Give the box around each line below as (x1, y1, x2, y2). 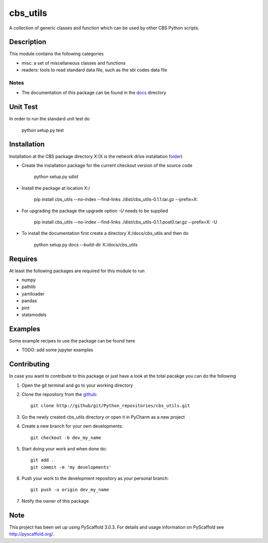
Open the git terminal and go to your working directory (21, 382, 134, 388)
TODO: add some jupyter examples (21, 347, 94, 353)
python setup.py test (21, 127, 64, 133)
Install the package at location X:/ (21, 185, 90, 191)
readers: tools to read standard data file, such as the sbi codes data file (21, 67, 167, 73)
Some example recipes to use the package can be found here (9, 337, 135, 343)
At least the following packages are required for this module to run (9, 268, 145, 274)
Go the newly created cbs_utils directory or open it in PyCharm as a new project (21, 414, 185, 420)
